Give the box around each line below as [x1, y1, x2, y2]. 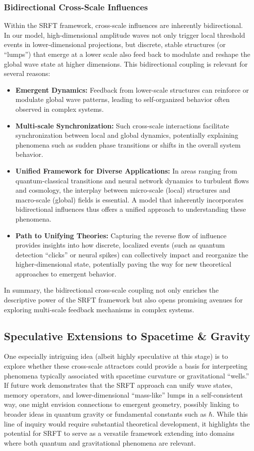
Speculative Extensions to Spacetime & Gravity [4, 328, 251, 343]
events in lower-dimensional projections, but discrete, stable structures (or [4, 39, 226, 50]
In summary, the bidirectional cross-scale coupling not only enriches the [4, 285, 219, 295]
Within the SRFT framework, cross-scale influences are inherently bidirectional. [4, 20, 243, 30]
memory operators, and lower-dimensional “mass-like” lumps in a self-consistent [4, 389, 243, 400]
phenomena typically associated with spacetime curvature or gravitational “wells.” [4, 370, 249, 380]
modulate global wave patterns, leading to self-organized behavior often [15, 94, 230, 104]
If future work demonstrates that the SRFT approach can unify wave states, [4, 380, 233, 390]
